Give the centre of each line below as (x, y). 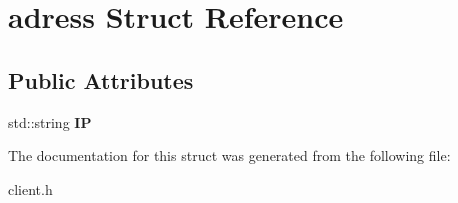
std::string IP (50, 121)
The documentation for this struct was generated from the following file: (229, 155)
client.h (30, 188)
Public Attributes (101, 79)
